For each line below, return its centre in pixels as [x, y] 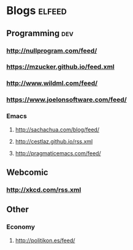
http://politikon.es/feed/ [45, 240]
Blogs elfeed [37, 11]
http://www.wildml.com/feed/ [52, 83]
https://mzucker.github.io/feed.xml [60, 67]
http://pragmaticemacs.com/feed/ [58, 153]
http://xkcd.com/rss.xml [44, 189]
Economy [21, 227]
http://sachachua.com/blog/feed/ [57, 130]
